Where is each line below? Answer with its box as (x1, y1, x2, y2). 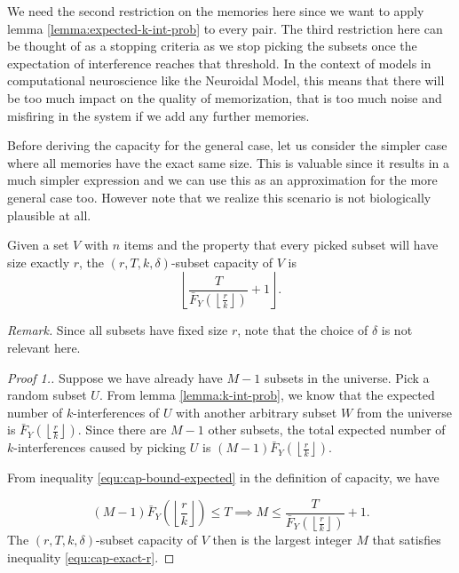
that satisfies (372, 530, 441, 548)
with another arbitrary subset (176, 402, 337, 421)
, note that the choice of (237, 321, 368, 339)
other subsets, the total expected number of (208, 420, 446, 439)
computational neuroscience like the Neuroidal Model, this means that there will (7, 71, 445, 90)
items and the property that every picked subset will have (123, 235, 439, 254)
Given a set (7, 235, 69, 254)
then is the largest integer (212, 530, 352, 548)
